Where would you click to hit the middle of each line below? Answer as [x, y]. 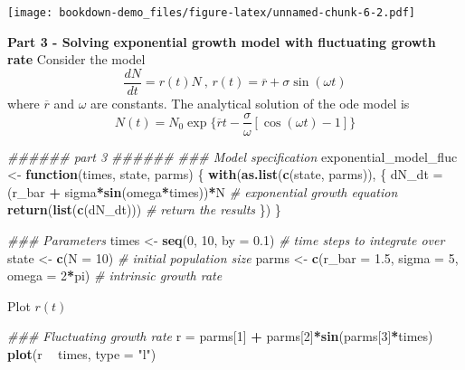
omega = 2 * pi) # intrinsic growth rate [115, 275]
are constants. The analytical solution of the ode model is [250, 103]
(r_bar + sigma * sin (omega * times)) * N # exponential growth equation [203, 191]
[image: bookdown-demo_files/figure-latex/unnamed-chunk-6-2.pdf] [212, 13]
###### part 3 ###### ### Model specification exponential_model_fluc [232, 156]
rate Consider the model [76, 59]
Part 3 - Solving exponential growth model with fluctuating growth [222, 41]
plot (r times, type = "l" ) [82, 353]
